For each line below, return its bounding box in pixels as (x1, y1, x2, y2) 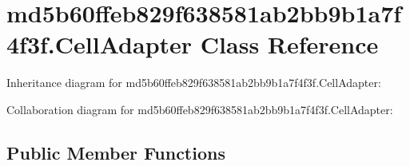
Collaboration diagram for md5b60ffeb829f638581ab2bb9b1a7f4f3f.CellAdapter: (6, 101, 393, 117)
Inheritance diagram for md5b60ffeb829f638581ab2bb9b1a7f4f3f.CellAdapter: (6, 74, 381, 91)
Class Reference (200, 28, 379, 61)
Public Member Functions (6, 140, 225, 164)
